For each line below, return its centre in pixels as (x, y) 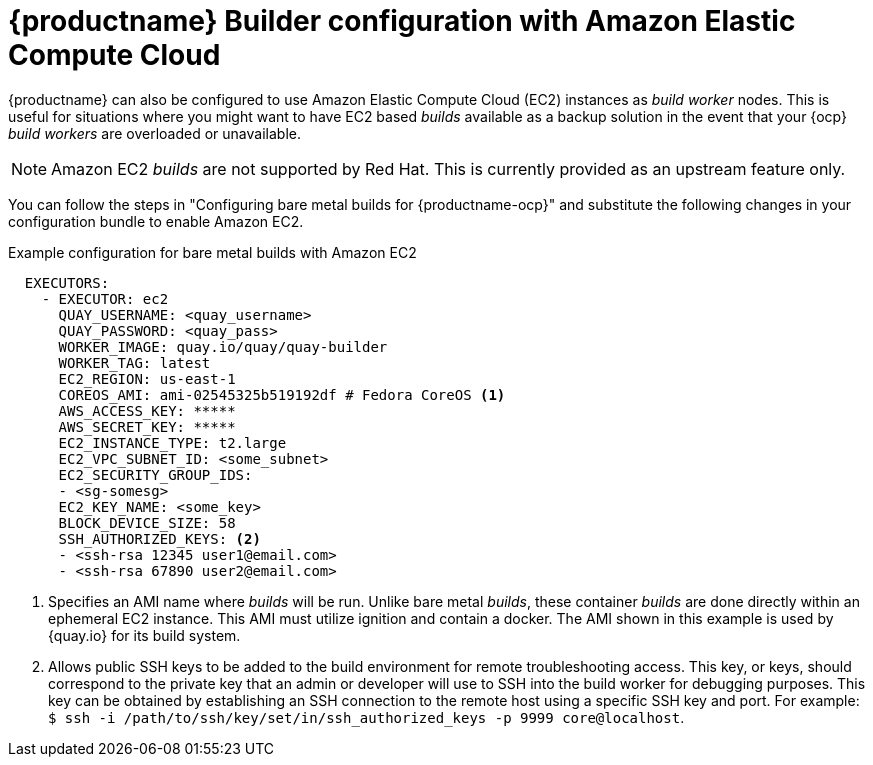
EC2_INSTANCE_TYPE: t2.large (172, 442)
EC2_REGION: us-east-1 (147, 378)
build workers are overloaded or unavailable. (154, 133)
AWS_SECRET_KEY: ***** (147, 426)
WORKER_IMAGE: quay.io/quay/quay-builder (223, 346)
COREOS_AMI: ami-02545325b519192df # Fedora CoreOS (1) (282, 394)
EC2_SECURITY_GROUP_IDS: (155, 474)
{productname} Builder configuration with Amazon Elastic (402, 21)
